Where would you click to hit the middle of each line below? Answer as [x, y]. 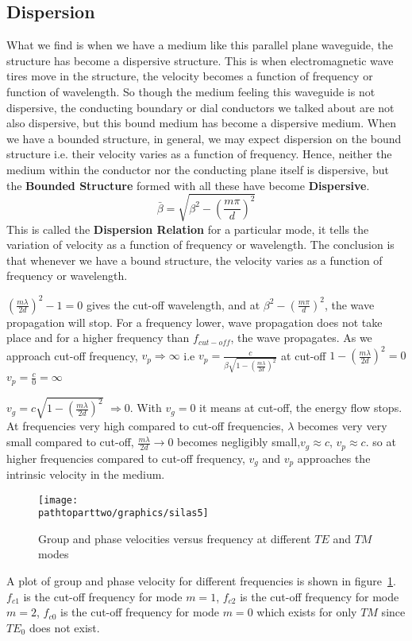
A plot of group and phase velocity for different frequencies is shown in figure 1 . [201, 581]
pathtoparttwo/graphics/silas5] [123, 513]
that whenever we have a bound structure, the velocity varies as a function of [194, 260]
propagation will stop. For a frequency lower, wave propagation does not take [194, 322]
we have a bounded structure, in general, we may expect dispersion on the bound [204, 138]
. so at [381, 442]
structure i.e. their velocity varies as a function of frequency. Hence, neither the [199, 154]
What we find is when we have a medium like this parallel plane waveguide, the [200, 45]
